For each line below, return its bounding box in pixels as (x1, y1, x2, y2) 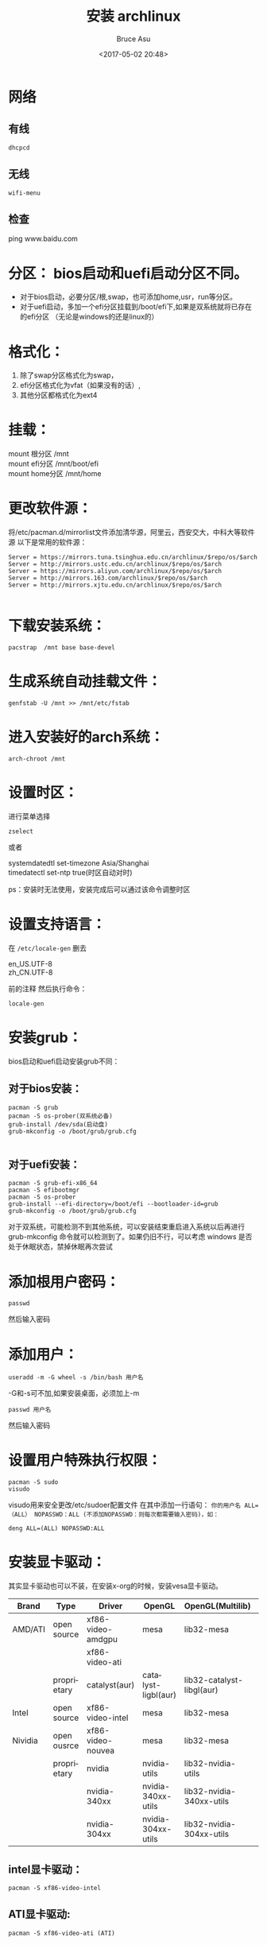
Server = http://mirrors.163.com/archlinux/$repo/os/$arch (8, 574, 208, 583)
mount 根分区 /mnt (8, 449, 69, 459)
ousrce (52, 1740, 79, 1751)
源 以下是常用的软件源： (8, 537, 87, 547)
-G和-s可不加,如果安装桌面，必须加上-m (8, 1389, 140, 1398)
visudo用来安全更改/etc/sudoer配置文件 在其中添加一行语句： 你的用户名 (8, 1500, 241, 1510)
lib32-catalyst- (184, 1675, 244, 1686)
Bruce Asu (116, 33, 151, 44)
